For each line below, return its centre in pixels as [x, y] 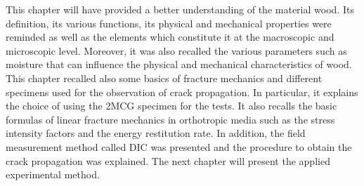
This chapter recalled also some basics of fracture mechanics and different [164, 78]
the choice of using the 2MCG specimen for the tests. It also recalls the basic [171, 106]
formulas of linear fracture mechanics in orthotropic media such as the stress [170, 119]
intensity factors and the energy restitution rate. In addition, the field [156, 133]
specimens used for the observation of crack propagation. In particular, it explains [182, 92]
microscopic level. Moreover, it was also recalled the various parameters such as [176, 50]
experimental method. [53, 174]
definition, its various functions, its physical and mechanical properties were [169, 23]
